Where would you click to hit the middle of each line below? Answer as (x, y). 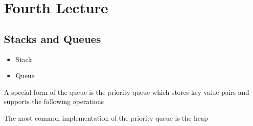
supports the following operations (54, 101)
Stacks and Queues (53, 38)
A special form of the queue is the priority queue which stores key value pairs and (127, 92)
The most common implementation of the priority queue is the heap (106, 117)
